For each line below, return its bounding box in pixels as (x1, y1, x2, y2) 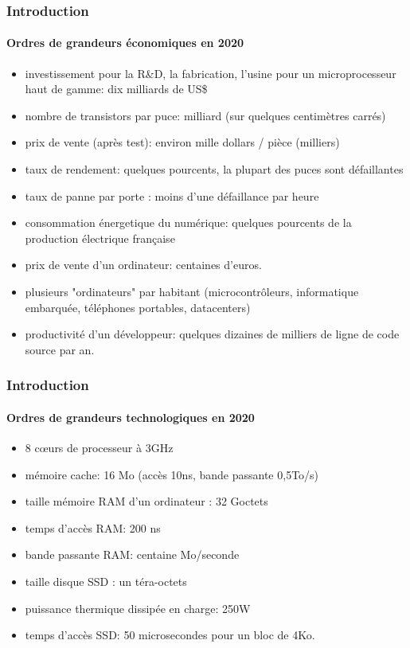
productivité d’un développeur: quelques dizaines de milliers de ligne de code (25, 326, 400, 342)
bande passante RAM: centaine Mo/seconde (25, 546, 240, 563)
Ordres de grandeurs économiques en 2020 (6, 34, 244, 51)
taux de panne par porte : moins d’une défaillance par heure (25, 187, 319, 204)
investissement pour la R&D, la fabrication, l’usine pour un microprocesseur (25, 64, 396, 81)
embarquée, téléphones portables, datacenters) (25, 299, 251, 315)
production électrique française (25, 229, 175, 246)
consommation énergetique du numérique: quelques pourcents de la (25, 214, 352, 231)
